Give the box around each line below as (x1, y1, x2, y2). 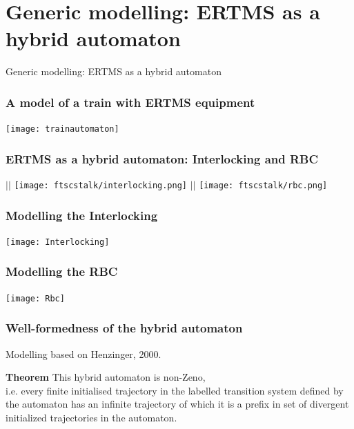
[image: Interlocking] (6, 237, 110, 247)
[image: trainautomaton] (6, 124, 119, 134)
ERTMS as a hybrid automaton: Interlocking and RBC (6, 150, 319, 167)
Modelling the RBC (6, 263, 118, 280)
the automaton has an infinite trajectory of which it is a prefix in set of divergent (6, 397, 349, 411)
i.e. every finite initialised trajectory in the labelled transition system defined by (6, 383, 344, 397)
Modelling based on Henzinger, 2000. (6, 346, 161, 361)
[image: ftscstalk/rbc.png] (199, 181, 328, 190)
